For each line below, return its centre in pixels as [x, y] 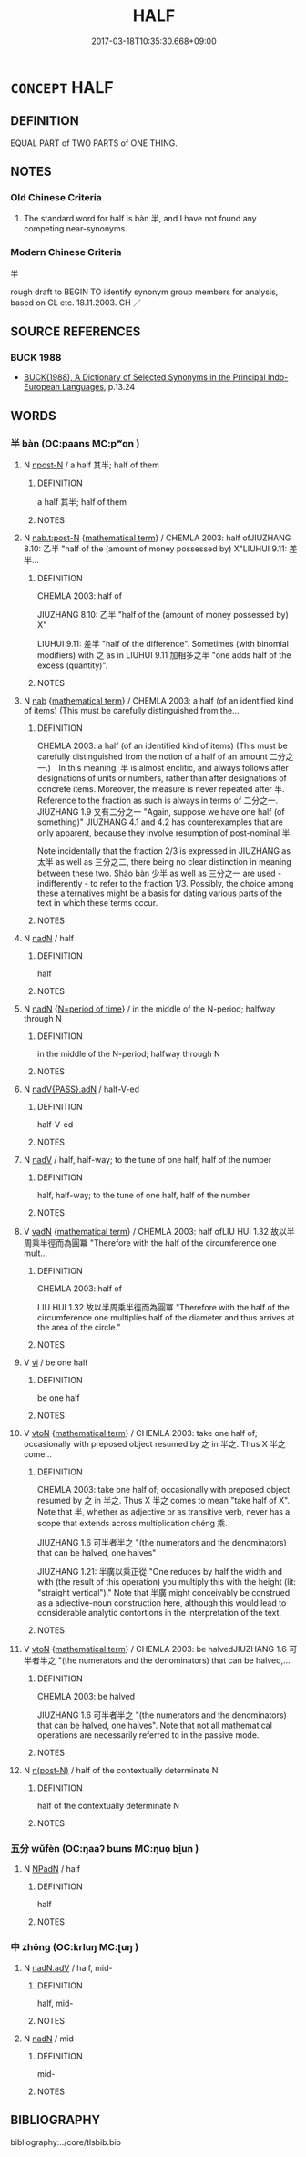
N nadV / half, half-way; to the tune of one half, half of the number [148, 1160]
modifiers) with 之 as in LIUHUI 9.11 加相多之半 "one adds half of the [164, 655]
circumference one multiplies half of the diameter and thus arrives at [166, 1318]
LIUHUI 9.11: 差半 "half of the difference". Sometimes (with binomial [163, 644]
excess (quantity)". [72, 665]
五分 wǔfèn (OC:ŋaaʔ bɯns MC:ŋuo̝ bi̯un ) [105, 1849]
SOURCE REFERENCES [76, 332]
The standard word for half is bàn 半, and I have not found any [140, 219]
